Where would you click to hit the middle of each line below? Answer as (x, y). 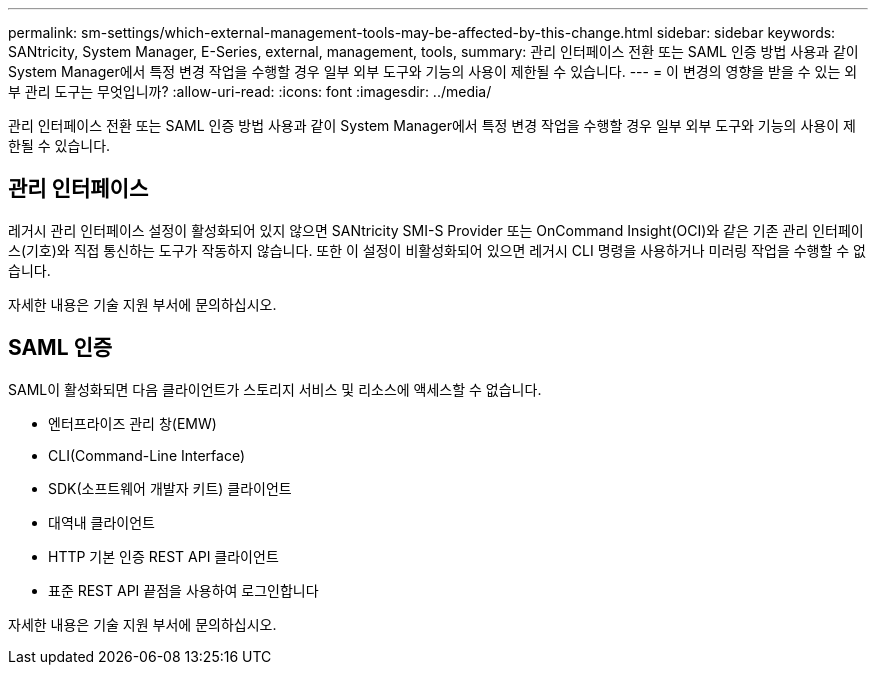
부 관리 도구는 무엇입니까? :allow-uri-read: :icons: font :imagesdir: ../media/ (250, 91)
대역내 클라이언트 (101, 522)
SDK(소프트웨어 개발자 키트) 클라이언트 (170, 488)
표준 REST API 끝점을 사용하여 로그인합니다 (183, 590)
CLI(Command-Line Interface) (147, 455)
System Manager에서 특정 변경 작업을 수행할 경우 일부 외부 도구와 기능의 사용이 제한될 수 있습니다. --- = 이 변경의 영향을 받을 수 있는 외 (433, 71)
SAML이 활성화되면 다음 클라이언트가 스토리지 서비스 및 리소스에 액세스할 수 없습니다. (275, 389)
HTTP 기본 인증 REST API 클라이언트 (163, 556)
